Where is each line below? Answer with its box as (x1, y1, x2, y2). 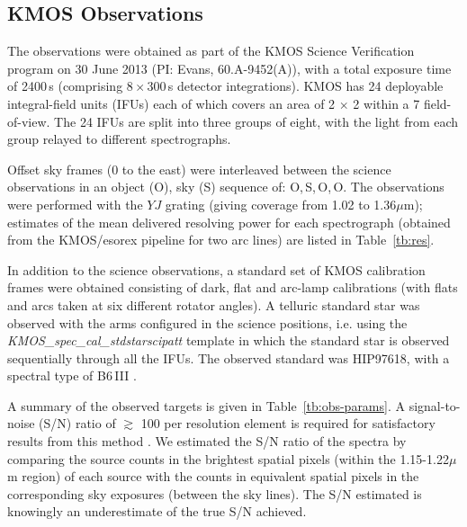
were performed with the (7, 194, 143, 213)
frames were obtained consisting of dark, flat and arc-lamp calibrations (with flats (7, 278, 458, 297)
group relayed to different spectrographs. (7, 130, 231, 148)
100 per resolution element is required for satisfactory (140, 414, 436, 433)
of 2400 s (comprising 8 (7, 76, 133, 95)
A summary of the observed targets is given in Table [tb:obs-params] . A (7, 396, 406, 415)
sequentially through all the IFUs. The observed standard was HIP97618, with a (7, 348, 450, 367)
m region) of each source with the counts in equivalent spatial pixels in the (7, 467, 419, 486)
